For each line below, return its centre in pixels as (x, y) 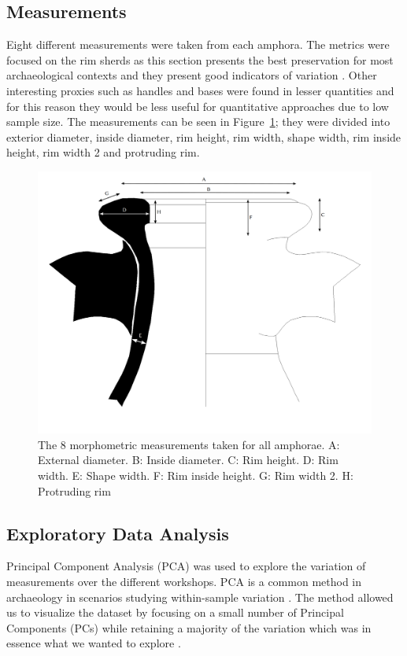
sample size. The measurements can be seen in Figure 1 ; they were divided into (198, 122)
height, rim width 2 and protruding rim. (103, 152)
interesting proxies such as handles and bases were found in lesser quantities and (200, 90)
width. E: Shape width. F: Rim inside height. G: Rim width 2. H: (196, 475)
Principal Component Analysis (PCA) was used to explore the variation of (186, 566)
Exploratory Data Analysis (118, 533)
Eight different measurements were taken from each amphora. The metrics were (198, 44)
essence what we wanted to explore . (94, 643)
